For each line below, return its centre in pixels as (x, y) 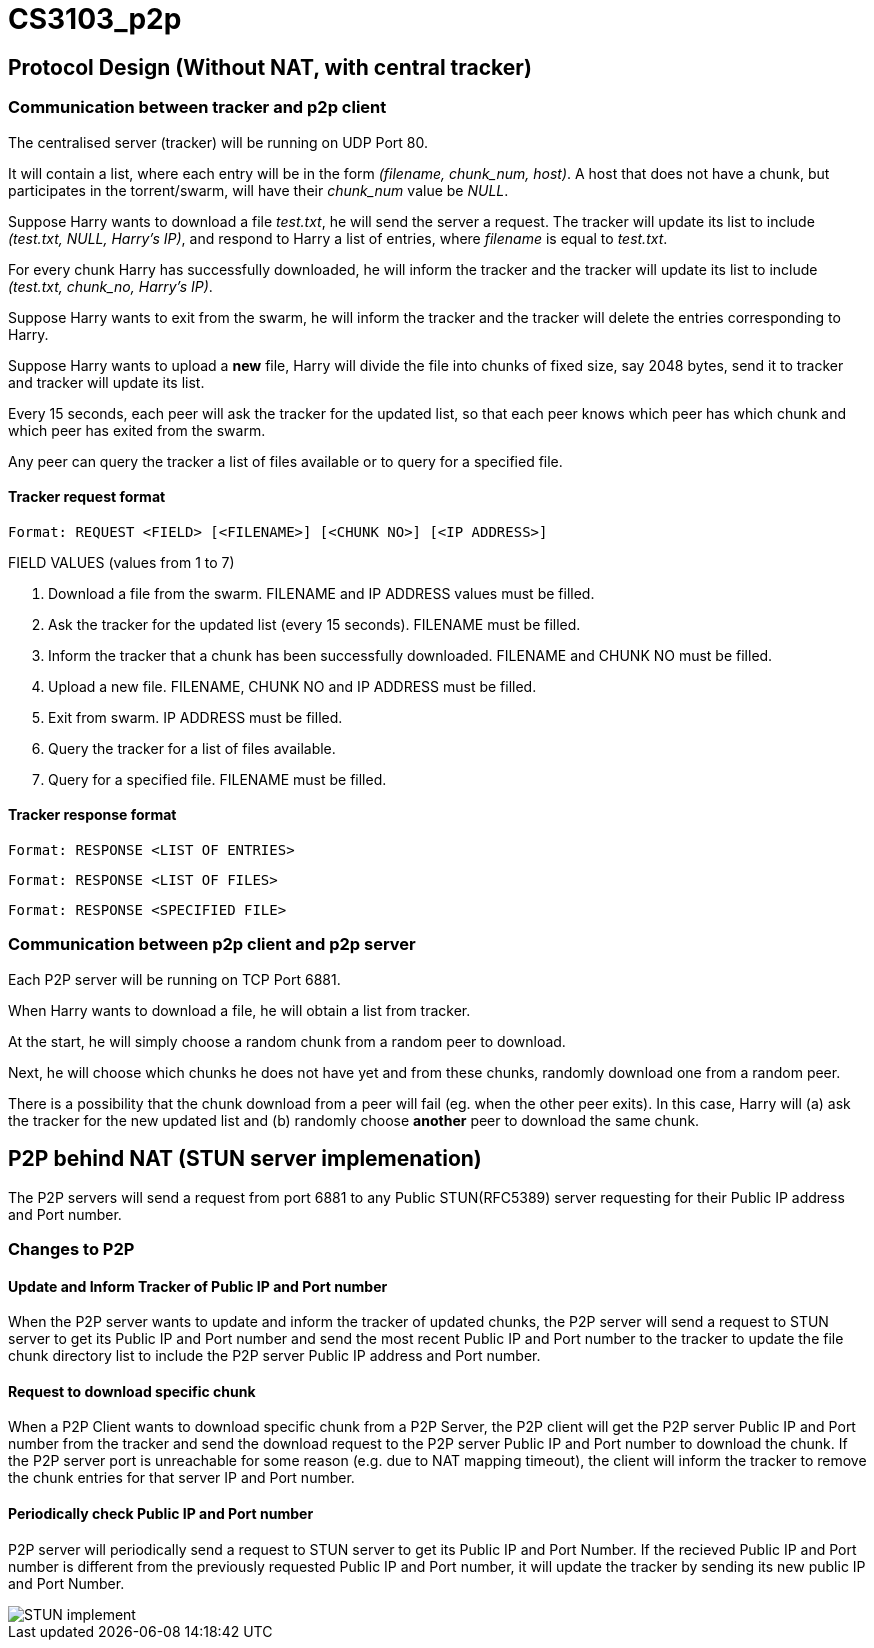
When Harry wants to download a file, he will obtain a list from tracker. (239, 1010)
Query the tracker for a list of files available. (192, 748)
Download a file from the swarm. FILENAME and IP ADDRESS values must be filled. (321, 593)
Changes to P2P (71, 1248)
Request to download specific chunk (132, 1391)
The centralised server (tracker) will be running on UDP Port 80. (218, 142)
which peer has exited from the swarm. (137, 430)
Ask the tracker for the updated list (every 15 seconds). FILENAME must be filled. (314, 624)
